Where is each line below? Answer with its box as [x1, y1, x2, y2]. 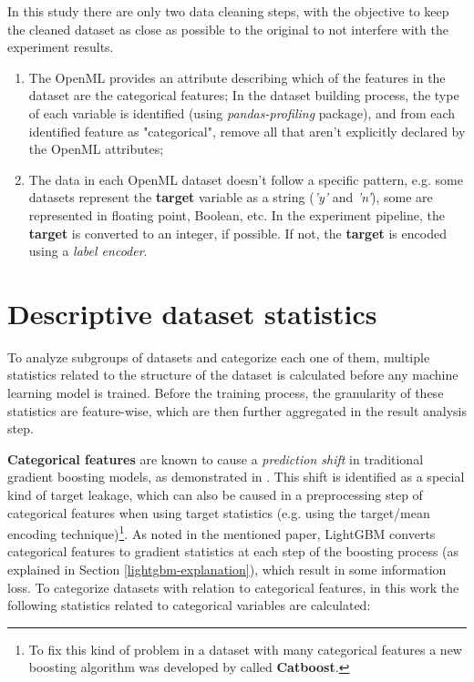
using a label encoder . [28, 241, 148, 260]
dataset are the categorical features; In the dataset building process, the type [28, 86, 459, 105]
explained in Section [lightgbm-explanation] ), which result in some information [7, 560, 447, 579]
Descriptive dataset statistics [7, 294, 377, 331]
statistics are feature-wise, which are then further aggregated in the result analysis [7, 401, 468, 420]
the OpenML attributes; [28, 139, 164, 158]
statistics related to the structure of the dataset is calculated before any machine [7, 365, 459, 384]
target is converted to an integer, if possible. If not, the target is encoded [28, 223, 447, 242]
